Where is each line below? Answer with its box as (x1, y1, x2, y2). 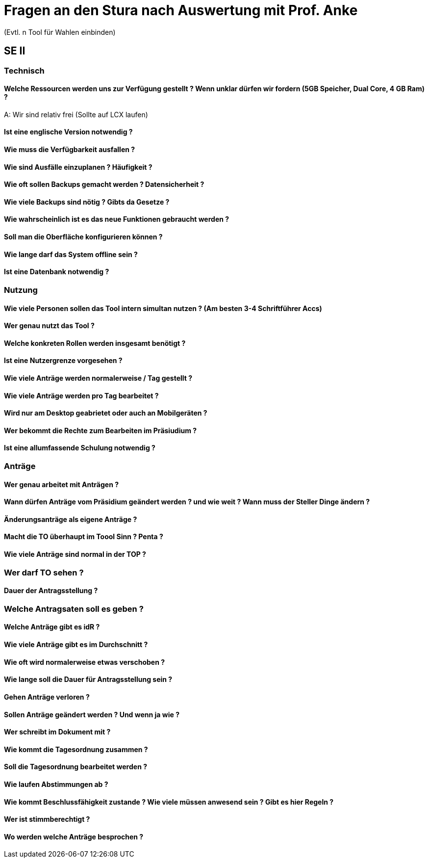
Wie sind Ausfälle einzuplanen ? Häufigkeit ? (4, 162, 152, 171)
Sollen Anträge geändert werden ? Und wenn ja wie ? (4, 710, 179, 719)
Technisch (4, 65, 45, 76)
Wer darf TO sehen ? (4, 567, 84, 577)
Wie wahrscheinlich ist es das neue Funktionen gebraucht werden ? (4, 215, 229, 224)
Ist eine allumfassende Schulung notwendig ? (4, 444, 155, 452)
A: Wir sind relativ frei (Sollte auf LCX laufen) (4, 110, 148, 119)
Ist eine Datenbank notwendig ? (4, 267, 109, 276)
